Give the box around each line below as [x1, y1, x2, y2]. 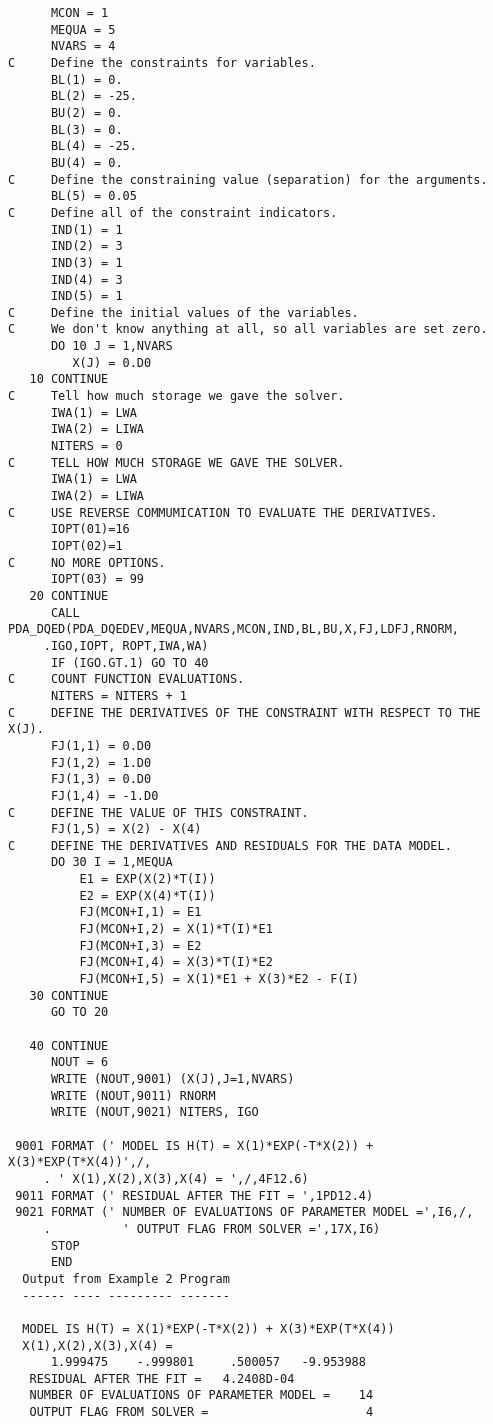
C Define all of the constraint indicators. [8, 205, 338, 220]
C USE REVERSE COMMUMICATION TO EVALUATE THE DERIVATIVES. [8, 505, 438, 520]
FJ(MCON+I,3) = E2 [79, 938, 202, 953]
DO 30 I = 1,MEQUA [50, 855, 173, 870]
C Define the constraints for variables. [8, 55, 316, 70]
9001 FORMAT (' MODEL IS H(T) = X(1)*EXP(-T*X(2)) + [15, 1138, 374, 1153]
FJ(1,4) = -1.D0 [50, 788, 159, 803]
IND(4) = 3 [50, 272, 123, 287]
